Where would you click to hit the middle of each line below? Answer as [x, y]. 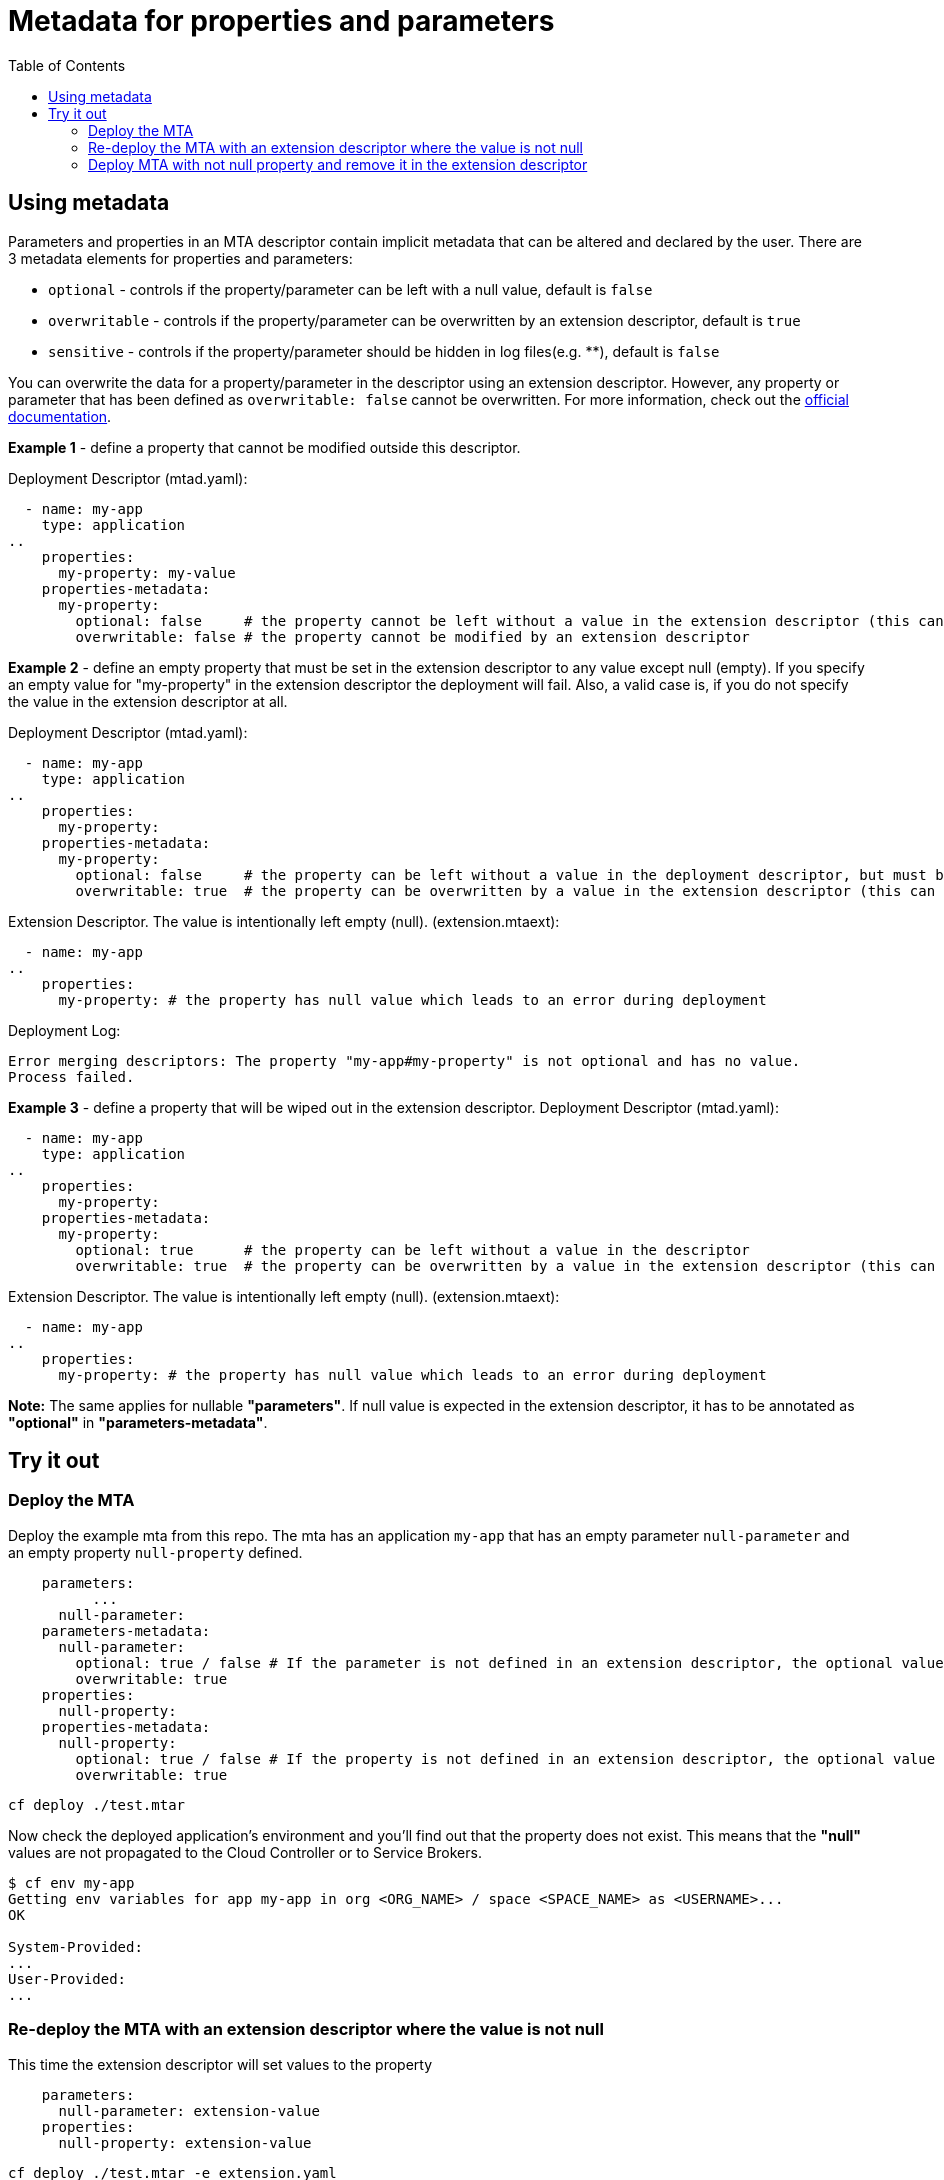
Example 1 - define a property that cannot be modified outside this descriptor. [264, 447]
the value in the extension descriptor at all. [148, 701]
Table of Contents [67, 65]
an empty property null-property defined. [155, 1552]
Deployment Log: [64, 1030]
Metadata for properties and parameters [281, 21]
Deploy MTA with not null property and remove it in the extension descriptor [338, 164]
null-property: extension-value [185, 2142]
